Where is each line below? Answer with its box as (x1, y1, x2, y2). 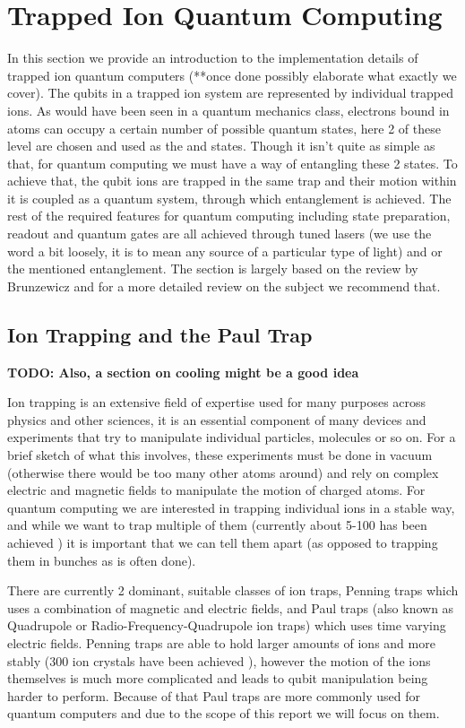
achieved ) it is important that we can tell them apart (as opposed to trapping (7, 533, 438, 551)
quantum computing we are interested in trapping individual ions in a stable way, (7, 498, 455, 516)
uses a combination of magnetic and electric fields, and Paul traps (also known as (7, 598, 454, 617)
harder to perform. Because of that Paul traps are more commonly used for (7, 686, 420, 705)
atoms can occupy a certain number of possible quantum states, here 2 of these (7, 118, 441, 137)
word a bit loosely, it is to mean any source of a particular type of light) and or (7, 241, 443, 260)
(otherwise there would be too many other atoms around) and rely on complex (7, 463, 439, 481)
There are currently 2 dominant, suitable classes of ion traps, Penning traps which (7, 581, 459, 600)
